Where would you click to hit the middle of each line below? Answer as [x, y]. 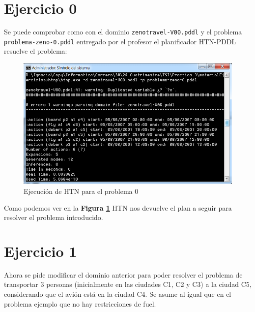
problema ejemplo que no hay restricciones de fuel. [80, 303]
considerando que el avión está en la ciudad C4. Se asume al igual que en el [118, 294]
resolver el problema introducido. [54, 217]
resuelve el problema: [36, 51]
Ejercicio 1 [41, 251]
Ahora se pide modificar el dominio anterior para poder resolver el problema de [123, 274]
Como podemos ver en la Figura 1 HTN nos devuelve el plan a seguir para [118, 207]
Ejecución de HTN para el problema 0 [81, 191]
